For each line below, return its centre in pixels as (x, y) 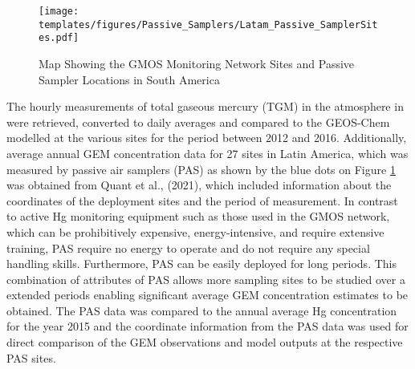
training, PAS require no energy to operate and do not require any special (188, 247)
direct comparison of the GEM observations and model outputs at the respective (205, 342)
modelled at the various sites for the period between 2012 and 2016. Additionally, (207, 138)
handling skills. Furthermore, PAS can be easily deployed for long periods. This (201, 264)
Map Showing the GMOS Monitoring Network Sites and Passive (197, 63)
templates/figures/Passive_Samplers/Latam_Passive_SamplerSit (208, 24)
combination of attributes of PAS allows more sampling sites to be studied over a (206, 279)
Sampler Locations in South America (129, 79)
